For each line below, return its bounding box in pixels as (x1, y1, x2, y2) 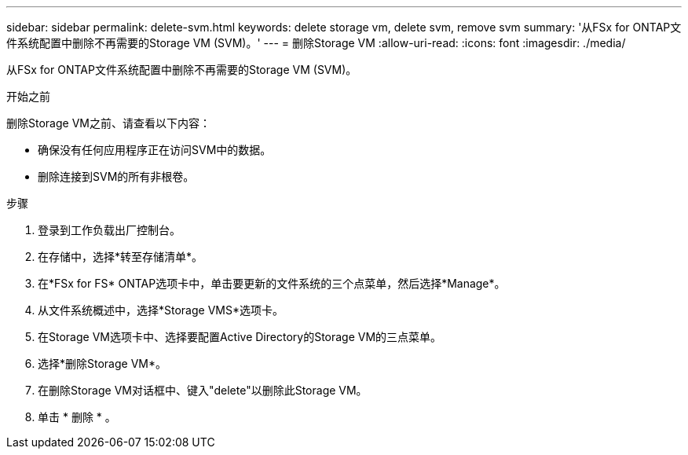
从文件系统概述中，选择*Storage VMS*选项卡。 (38, 303, 284, 317)
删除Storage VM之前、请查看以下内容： (6, 116, 210, 130)
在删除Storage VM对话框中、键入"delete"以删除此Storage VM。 (38, 383, 368, 397)
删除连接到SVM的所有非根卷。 (38, 170, 195, 183)
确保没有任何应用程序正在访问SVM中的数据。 (38, 143, 272, 156)
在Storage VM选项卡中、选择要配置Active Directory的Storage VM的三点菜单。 (38, 330, 442, 343)
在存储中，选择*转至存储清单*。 (38, 250, 203, 263)
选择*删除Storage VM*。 (38, 357, 167, 370)
